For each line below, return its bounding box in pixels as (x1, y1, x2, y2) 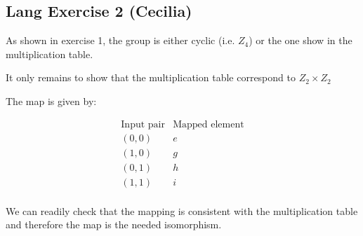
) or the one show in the (249, 33, 352, 48)
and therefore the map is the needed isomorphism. (6, 217, 222, 232)
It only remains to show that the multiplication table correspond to (6, 70, 296, 85)
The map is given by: (6, 93, 97, 108)
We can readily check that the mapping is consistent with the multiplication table (6, 203, 358, 218)
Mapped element (173, 119, 244, 130)
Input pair (121, 119, 165, 130)
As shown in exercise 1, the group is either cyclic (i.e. (6, 33, 235, 48)
